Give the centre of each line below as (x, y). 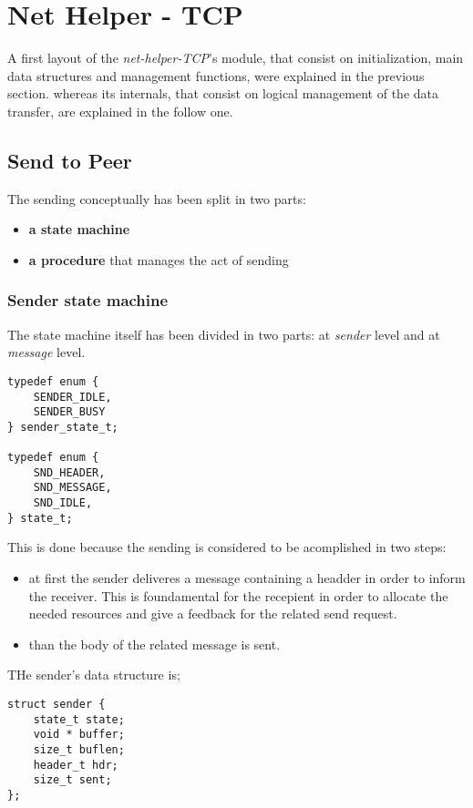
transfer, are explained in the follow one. (120, 111)
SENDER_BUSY (69, 412)
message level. (46, 352)
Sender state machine (88, 300)
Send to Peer (70, 160)
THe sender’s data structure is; (94, 675)
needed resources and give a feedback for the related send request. (213, 614)
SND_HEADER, (69, 472)
